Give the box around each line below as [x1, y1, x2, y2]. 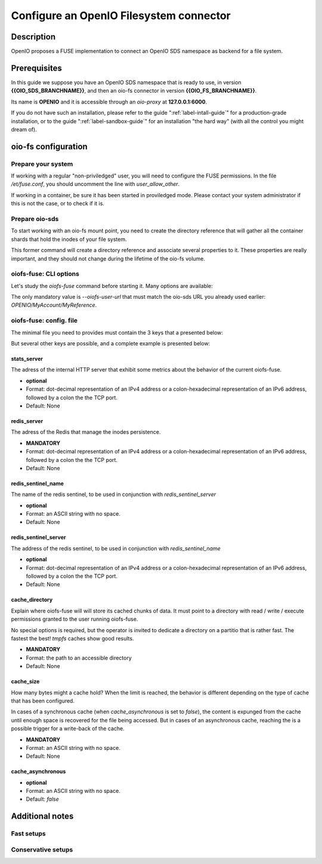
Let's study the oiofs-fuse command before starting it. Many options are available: [11, 282, 213, 289]
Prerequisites [11, 63, 62, 73]
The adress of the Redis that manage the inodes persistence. [11, 428, 161, 436]
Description [11, 32, 56, 42]
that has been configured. [11, 697, 75, 704]
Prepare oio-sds [11, 215, 59, 223]
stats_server [11, 356, 43, 363]
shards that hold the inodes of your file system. [11, 235, 127, 243]
